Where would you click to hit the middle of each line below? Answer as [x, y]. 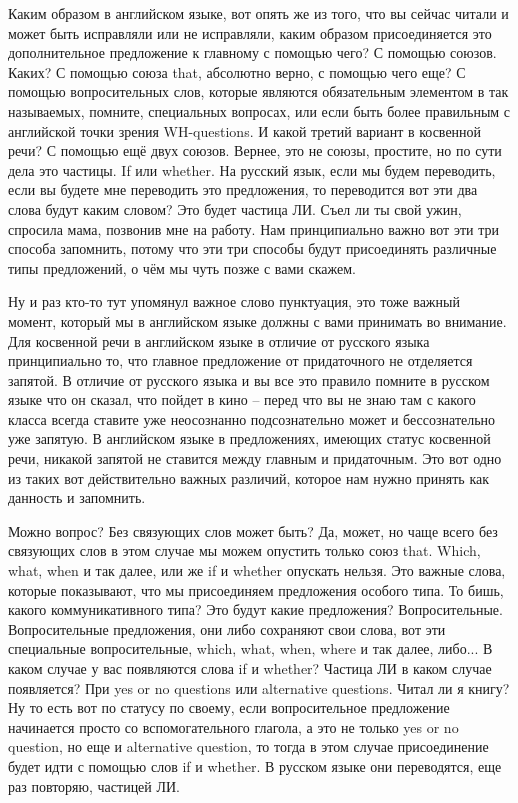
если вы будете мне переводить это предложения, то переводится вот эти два [243, 189]
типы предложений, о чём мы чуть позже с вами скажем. [182, 267]
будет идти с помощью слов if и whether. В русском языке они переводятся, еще [255, 765]
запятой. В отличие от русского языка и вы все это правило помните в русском [249, 379]
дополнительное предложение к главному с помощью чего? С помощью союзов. [252, 52]
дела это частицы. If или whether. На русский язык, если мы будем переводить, [252, 169]
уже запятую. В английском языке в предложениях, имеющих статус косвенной [249, 438]
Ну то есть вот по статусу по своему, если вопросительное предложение [229, 707]
